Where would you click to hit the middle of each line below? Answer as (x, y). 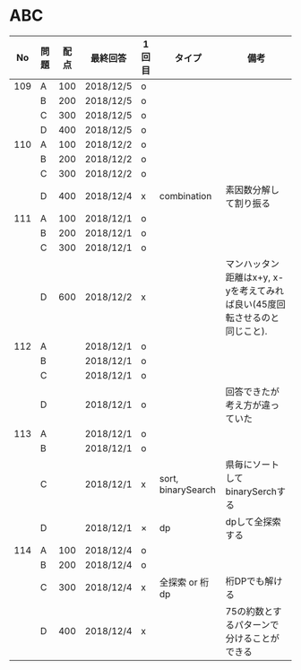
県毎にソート (252, 465)
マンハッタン (252, 264)
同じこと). (246, 331)
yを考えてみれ (255, 291)
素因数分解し (252, 189)
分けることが (252, 638)
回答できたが (252, 391)
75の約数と (249, 611)
